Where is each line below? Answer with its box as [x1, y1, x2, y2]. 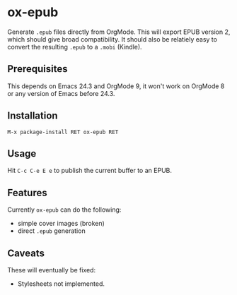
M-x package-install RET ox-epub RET [7, 128, 119, 136]
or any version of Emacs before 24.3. [7, 89, 115, 97]
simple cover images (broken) [17, 219, 105, 228]
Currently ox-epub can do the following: [7, 205, 122, 214]
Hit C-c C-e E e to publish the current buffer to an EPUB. [7, 167, 172, 175]
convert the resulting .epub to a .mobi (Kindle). [7, 42, 143, 51]
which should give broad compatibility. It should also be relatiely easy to [7, 35, 218, 43]
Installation [7, 110, 58, 122]
